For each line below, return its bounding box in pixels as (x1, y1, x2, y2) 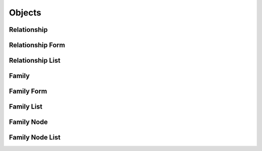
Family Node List (9, 133, 61, 142)
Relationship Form (9, 41, 65, 49)
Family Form (9, 87, 48, 96)
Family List (9, 103, 43, 111)
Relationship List (9, 56, 61, 65)
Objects (9, 7, 41, 18)
